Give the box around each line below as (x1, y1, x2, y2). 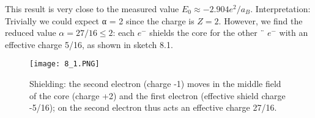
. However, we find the (218, 14, 303, 27)
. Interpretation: (250, 2, 311, 15)
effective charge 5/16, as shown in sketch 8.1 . (5, 38, 173, 50)
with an (279, 26, 308, 39)
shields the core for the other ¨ (149, 26, 265, 39)
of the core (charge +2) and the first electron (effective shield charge (29, 89, 286, 102)
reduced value (5, 26, 56, 39)
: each (113, 26, 135, 39)
